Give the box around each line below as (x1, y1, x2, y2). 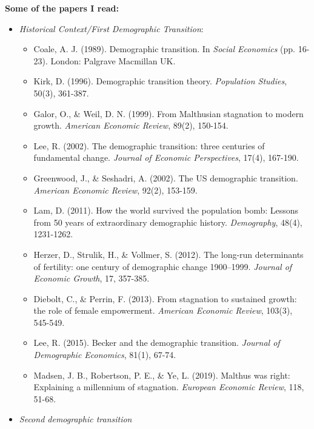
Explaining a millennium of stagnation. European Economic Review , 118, (33, 380, 304, 393)
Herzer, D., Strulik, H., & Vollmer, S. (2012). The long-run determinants (33, 248, 304, 260)
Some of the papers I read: (5, 2, 119, 14)
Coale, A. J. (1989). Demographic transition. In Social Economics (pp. (33, 42, 296, 55)
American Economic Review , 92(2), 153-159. (33, 183, 198, 196)
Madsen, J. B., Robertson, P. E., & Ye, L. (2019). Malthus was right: (33, 368, 290, 381)
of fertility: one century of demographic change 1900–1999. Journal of (33, 260, 292, 272)
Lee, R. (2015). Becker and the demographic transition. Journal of (33, 336, 280, 349)
